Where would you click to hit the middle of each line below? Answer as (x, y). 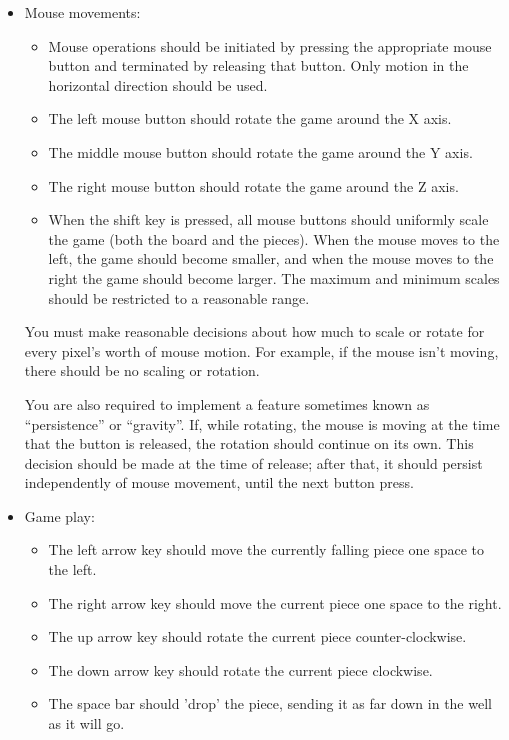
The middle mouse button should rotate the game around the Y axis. (260, 151)
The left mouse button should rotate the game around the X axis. (250, 118)
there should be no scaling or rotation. (142, 370)
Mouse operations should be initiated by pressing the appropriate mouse (270, 45)
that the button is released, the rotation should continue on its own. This (249, 443)
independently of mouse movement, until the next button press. (219, 482)
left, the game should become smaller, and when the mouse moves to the (271, 258)
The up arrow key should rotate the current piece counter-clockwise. (257, 636)
